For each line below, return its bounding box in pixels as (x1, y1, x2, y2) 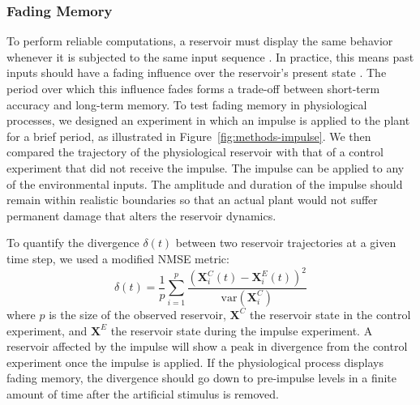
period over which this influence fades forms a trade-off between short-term (6, 80, 380, 96)
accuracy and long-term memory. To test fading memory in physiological (6, 96, 367, 113)
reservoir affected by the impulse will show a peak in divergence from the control (6, 338, 408, 355)
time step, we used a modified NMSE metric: (6, 249, 229, 266)
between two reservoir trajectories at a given (175, 234, 396, 251)
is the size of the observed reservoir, (49, 305, 226, 322)
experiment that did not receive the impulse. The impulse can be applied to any (6, 159, 405, 176)
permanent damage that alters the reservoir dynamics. (6, 207, 276, 224)
